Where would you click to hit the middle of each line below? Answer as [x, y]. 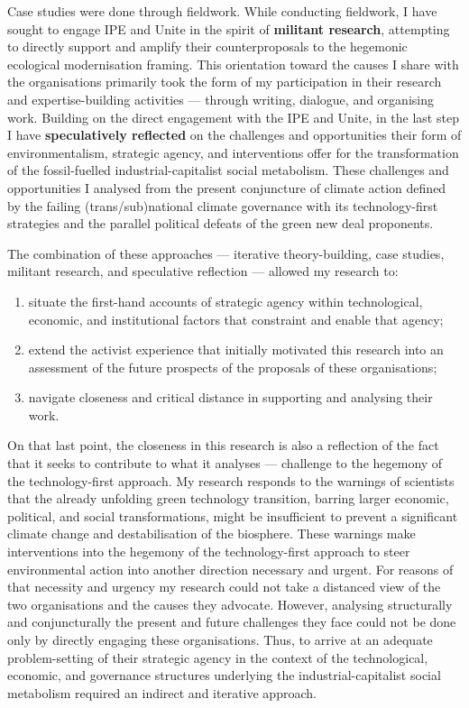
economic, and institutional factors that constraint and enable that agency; [236, 319]
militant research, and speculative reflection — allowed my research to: [203, 271]
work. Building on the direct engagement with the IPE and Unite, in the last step [233, 117]
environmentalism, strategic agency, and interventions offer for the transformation [233, 152]
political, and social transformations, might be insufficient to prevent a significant [233, 515]
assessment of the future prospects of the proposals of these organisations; [233, 367]
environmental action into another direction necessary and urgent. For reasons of [230, 569]
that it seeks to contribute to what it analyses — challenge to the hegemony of [225, 463]
